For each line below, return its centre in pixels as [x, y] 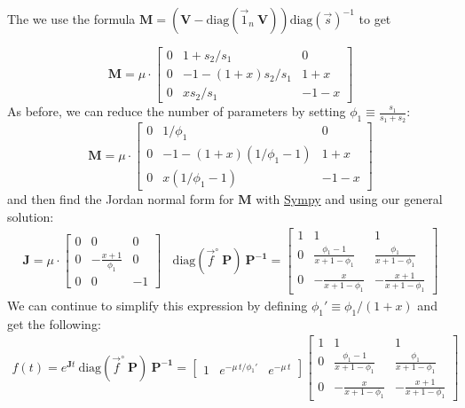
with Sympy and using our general [349, 199]
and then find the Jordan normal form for [121, 199]
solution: [31, 216]
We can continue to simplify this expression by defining [158, 305]
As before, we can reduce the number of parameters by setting [177, 111]
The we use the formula [71, 19]
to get [375, 19]
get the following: [54, 323]
